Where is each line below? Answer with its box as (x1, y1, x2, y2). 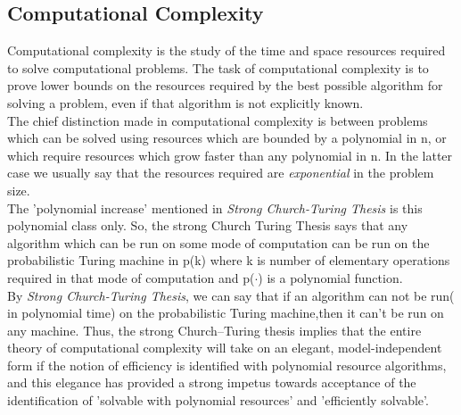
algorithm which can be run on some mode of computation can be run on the (7, 233, 430, 252)
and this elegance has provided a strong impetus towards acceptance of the (7, 373, 416, 392)
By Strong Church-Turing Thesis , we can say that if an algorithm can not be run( (7, 286, 455, 304)
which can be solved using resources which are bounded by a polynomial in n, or (7, 129, 447, 147)
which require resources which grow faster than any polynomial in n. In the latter (7, 145, 453, 164)
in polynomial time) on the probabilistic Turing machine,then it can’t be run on (7, 303, 444, 322)
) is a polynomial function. (258, 268, 403, 286)
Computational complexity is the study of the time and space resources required (7, 41, 446, 60)
